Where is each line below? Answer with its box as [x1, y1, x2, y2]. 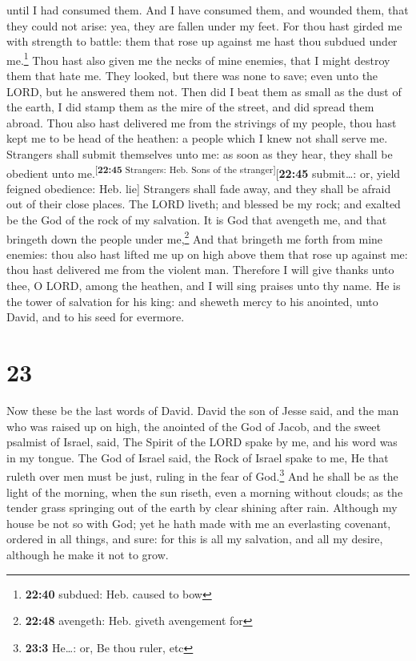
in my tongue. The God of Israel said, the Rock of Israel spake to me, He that [6, 449, 389, 466]
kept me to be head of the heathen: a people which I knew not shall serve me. [6, 130, 388, 147]
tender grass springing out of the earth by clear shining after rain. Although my [6, 499, 398, 516]
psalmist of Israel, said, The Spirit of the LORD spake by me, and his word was [6, 433, 398, 450]
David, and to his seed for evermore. [6, 308, 185, 325]
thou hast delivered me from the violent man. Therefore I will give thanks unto [6, 261, 394, 278]
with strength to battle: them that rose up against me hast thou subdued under [6, 33, 398, 50]
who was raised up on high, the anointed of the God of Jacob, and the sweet [6, 417, 382, 434]
